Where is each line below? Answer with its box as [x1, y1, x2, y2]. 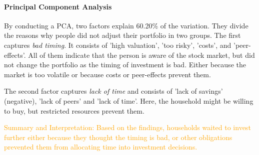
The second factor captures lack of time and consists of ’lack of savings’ [4, 86, 223, 96]
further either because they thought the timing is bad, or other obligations [4, 132, 232, 142]
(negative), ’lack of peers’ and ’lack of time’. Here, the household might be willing [4, 95, 253, 106]
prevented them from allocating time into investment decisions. [4, 142, 197, 152]
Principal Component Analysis [4, 1, 112, 11]
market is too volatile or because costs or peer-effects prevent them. [4, 69, 211, 79]
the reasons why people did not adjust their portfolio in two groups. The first [4, 30, 241, 40]
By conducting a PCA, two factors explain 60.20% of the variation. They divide [4, 20, 248, 30]
